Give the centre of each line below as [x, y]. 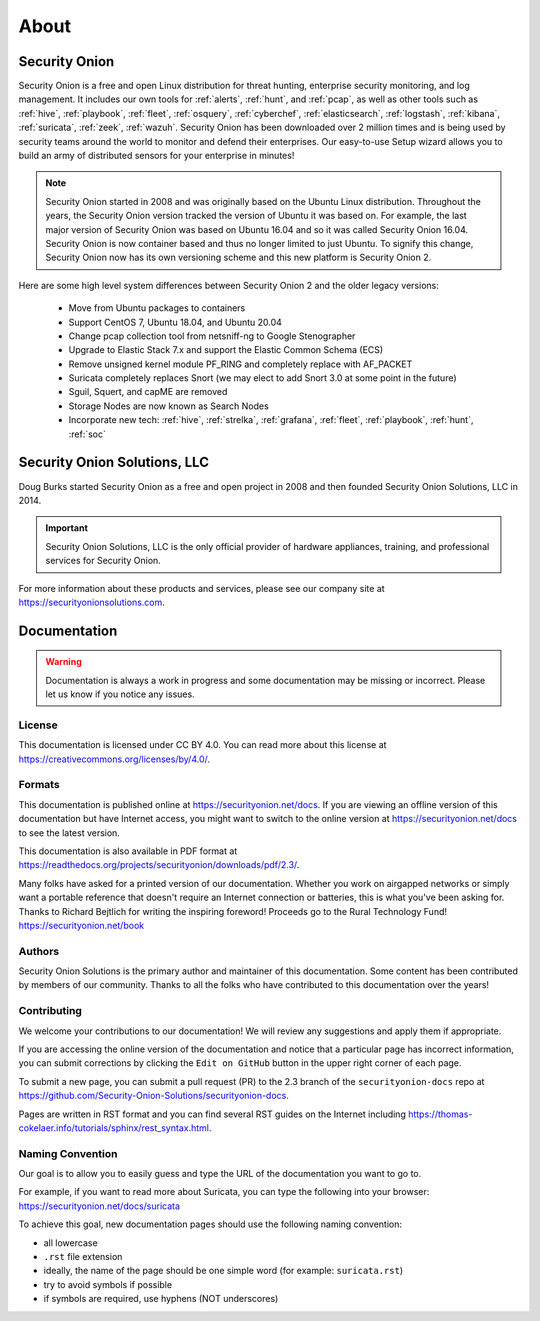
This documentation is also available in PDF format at [128, 851]
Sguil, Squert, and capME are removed [148, 392]
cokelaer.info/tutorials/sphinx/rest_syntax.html [114, 1127]
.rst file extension [83, 1256]
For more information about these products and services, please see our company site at [201, 588]
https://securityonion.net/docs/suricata [99, 1206]
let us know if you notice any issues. [120, 694]
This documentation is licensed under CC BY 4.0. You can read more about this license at [202, 745]
